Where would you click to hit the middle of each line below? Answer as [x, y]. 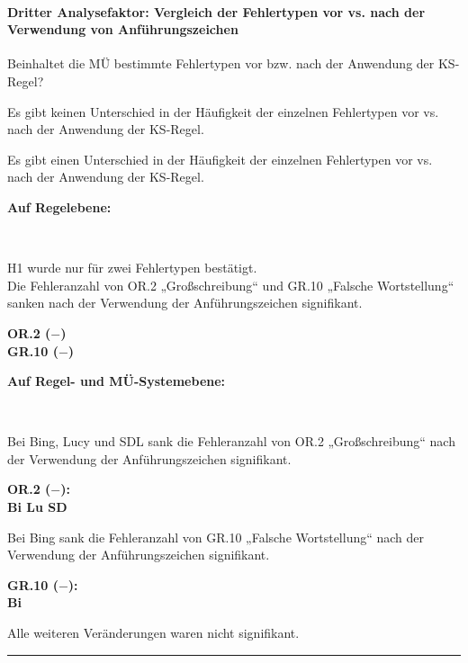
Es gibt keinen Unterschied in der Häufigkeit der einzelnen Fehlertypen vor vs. [223, 111]
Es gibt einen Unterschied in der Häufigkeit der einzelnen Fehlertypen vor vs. [220, 159]
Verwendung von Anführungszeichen [123, 29]
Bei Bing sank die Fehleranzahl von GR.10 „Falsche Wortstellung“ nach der [216, 537]
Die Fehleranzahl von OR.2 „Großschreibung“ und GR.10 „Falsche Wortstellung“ [231, 285]
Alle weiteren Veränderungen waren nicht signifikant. [153, 633]
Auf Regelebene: [59, 206]
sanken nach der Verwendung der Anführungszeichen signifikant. [185, 303]
